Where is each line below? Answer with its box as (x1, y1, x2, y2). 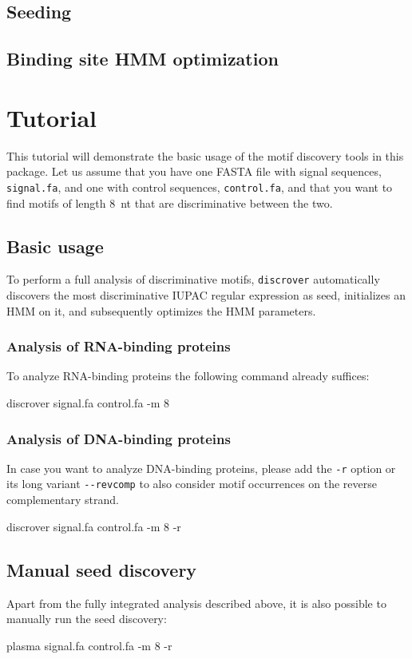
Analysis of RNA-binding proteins (6, 336, 231, 356)
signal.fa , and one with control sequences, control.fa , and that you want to (6, 178, 393, 195)
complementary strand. (6, 491, 119, 508)
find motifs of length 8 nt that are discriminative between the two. (6, 194, 333, 211)
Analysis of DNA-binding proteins (6, 428, 231, 448)
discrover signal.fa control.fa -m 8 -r (6, 518, 181, 534)
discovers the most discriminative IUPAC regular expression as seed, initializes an (6, 286, 406, 303)
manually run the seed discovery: (6, 610, 167, 627)
